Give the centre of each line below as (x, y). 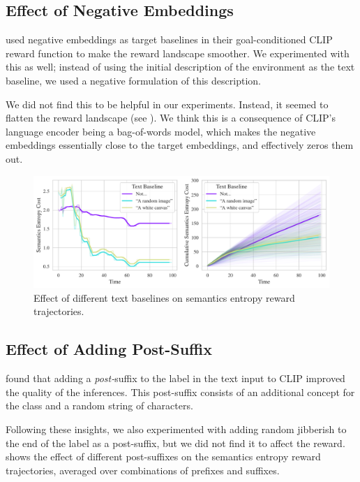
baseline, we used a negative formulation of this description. (133, 80)
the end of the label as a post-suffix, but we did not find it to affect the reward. (175, 443)
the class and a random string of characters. (99, 406)
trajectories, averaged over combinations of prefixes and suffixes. (143, 470)
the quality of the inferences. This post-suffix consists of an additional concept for (180, 392)
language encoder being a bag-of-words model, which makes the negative (161, 131)
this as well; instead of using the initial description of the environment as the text (180, 67)
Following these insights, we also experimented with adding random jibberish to (176, 429)
